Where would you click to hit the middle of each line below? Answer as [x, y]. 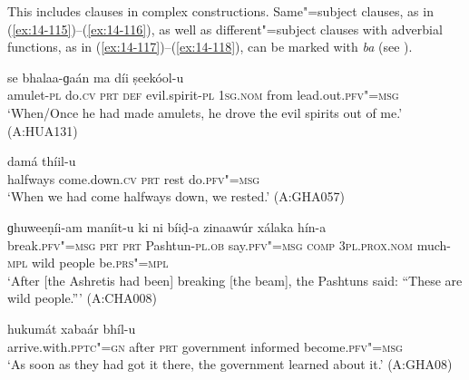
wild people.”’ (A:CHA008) [82, 298]
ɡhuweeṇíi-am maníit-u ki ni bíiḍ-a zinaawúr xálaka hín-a [167, 226]
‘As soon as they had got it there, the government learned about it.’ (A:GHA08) [230, 364]
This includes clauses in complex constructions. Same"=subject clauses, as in [220, 11]
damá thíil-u [42, 161]
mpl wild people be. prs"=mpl [88, 263]
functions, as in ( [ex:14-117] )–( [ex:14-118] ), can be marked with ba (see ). [210, 47]
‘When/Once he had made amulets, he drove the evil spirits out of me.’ [205, 112]
